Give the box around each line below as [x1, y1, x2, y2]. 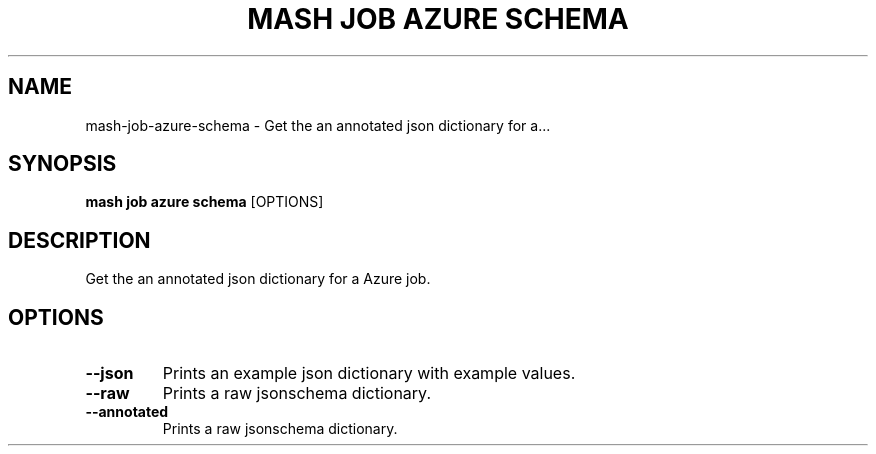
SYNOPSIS [8, 151, 117, 177]
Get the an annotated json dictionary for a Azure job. [85, 270, 431, 288]
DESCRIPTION [8, 227, 151, 253]
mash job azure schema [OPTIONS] [85, 193, 324, 211]
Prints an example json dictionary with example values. [162, 363, 576, 384]
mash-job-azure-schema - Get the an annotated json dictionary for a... [85, 116, 551, 134]
